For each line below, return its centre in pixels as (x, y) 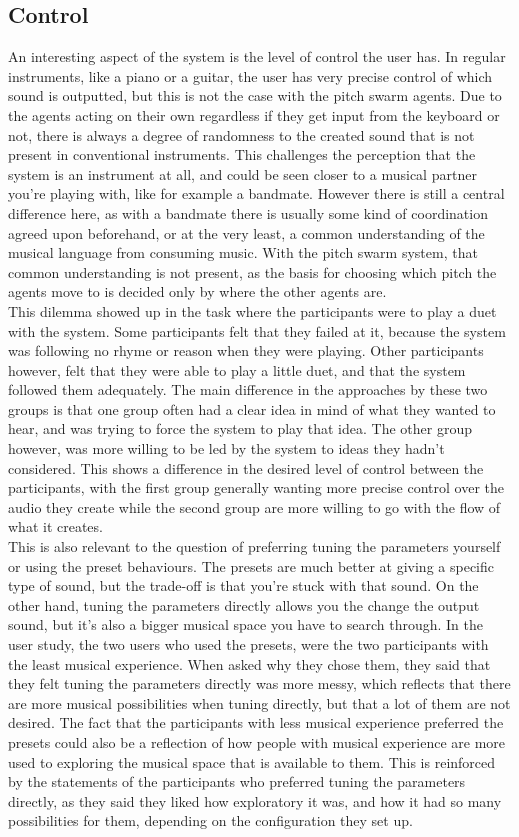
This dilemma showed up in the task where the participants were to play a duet (252, 310)
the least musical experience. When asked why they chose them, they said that (249, 663)
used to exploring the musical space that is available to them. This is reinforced (252, 761)
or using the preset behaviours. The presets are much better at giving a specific (251, 565)
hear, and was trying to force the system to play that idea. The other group (240, 428)
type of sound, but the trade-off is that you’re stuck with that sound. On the (243, 585)
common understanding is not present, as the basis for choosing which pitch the (252, 271)
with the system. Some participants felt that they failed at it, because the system (257, 330)
